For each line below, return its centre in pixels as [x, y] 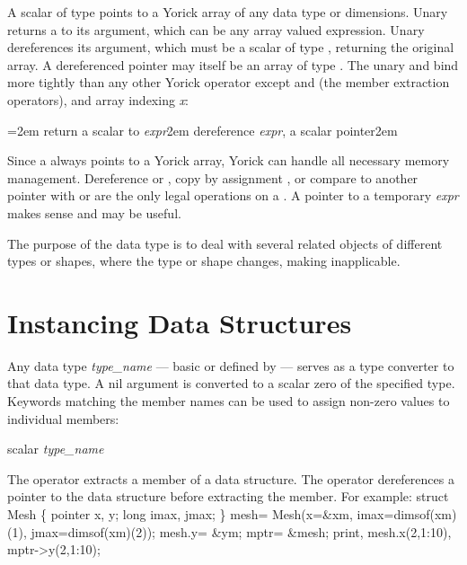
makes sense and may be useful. [94, 212]
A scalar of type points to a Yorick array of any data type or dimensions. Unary [228, 12]
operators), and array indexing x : [98, 99]
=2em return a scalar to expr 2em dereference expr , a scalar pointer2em [203, 130]
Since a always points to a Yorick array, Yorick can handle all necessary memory [229, 160]
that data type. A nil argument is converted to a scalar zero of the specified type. [231, 383]
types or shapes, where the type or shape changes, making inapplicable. [204, 261]
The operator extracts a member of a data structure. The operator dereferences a [231, 478]
